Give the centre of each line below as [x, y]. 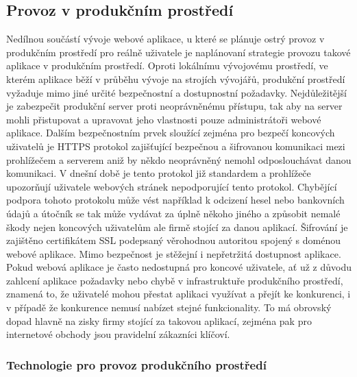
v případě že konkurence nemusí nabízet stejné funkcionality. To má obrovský [169, 307]
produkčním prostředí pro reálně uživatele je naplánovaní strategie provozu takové [178, 52]
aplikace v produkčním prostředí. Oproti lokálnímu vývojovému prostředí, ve [167, 65]
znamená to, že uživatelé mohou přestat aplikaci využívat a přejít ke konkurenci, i [178, 294]
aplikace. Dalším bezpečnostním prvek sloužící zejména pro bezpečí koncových [171, 133]
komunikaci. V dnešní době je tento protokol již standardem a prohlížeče [159, 173]
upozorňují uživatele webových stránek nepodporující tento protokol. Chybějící [172, 186]
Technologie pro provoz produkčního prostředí [136, 364]
